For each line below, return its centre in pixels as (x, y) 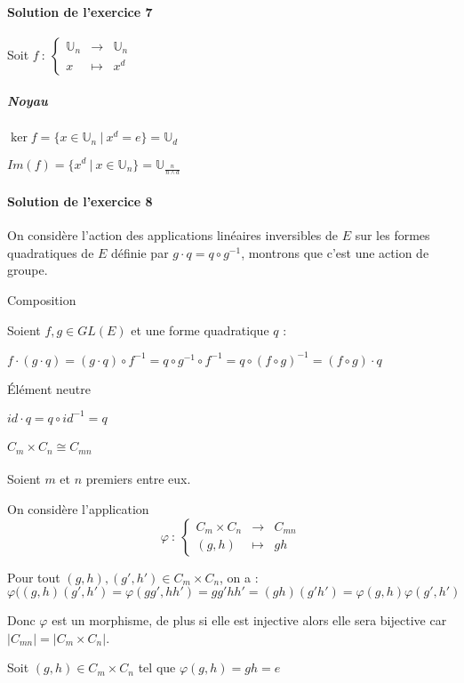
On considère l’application (78, 508)
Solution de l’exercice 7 (80, 11)
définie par (140, 252)
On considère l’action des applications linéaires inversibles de (172, 235)
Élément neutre (49, 388)
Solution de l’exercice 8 (80, 201)
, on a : (239, 577)
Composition (42, 299)
